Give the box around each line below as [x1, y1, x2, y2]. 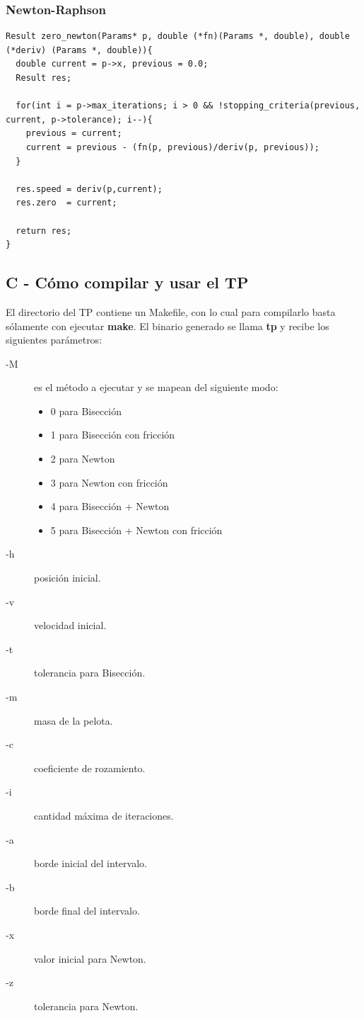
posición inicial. [34, 570, 101, 585]
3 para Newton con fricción [50, 475, 168, 490]
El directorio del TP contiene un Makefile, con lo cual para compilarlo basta [6, 304, 336, 319]
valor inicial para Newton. [34, 951, 146, 966]
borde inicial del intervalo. [34, 856, 147, 871]
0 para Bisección [50, 403, 122, 418]
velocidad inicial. [34, 618, 107, 633]
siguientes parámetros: [6, 332, 102, 347]
